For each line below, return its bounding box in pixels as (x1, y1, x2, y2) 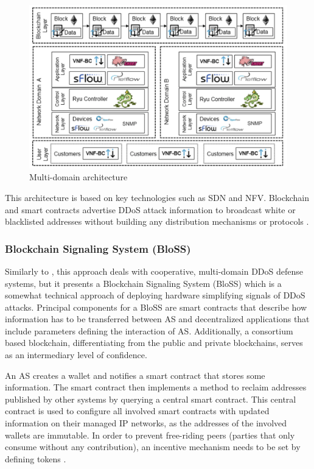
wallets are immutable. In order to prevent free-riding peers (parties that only (5, 428, 295, 441)
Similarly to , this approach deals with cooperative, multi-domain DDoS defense (5, 264, 303, 277)
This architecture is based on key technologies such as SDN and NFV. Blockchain (5, 191, 310, 203)
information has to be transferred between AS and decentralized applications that (5, 312, 310, 325)
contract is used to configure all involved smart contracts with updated (5, 404, 270, 417)
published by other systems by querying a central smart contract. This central (5, 392, 296, 405)
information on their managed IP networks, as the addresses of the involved (5, 417, 287, 429)
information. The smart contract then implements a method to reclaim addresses (5, 381, 307, 393)
